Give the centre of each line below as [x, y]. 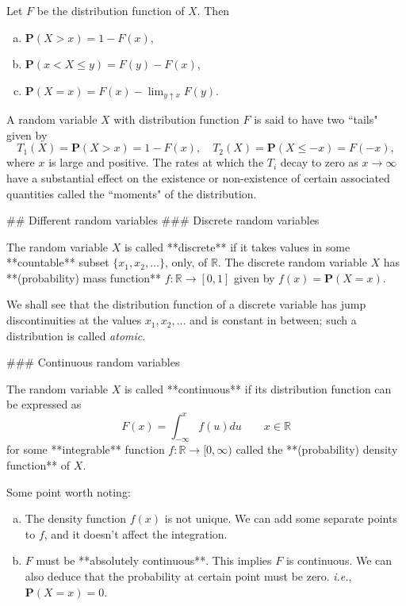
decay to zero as [319, 162]
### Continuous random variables [93, 362]
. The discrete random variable [292, 262]
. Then [213, 10]
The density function [76, 518]
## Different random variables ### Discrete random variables [163, 220]
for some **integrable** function [86, 449]
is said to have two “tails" [316, 119]
